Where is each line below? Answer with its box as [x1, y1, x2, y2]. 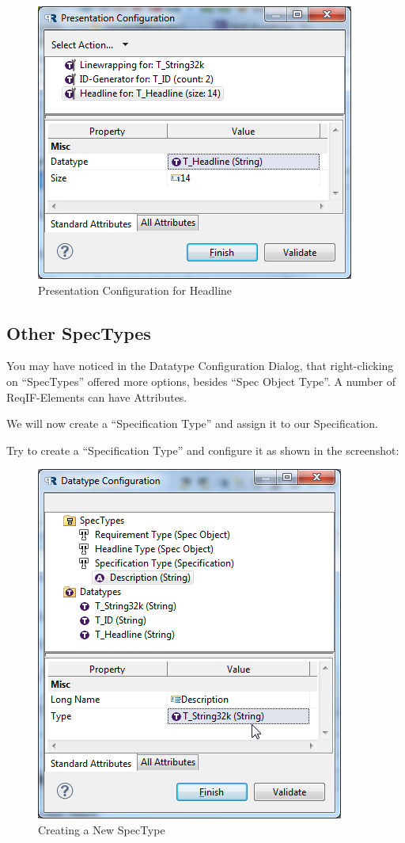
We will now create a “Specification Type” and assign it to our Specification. [6, 415, 379, 432]
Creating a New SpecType [38, 821, 165, 837]
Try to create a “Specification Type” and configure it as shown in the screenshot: [6, 441, 399, 458]
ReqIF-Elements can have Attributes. [6, 388, 187, 405]
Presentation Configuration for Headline [38, 281, 233, 298]
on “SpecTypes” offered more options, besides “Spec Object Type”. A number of [6, 372, 396, 389]
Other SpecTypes [6, 320, 151, 345]
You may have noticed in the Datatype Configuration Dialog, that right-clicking [6, 357, 394, 374]
